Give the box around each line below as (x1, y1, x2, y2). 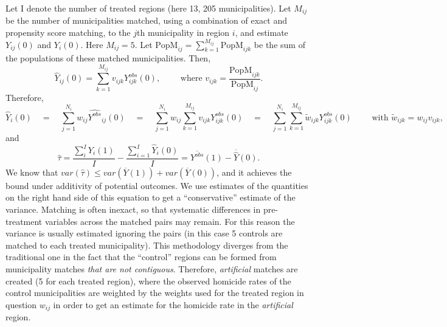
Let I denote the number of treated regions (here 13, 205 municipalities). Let (5, 2, 291, 14)
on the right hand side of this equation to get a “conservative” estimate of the (5, 191, 296, 204)
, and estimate (235, 26, 288, 39)
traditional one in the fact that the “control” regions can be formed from (5, 250, 277, 263)
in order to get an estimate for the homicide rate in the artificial (53, 298, 293, 311)
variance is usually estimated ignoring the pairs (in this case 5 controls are (5, 227, 283, 239)
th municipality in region (137, 26, 230, 39)
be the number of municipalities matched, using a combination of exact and (5, 14, 287, 27)
